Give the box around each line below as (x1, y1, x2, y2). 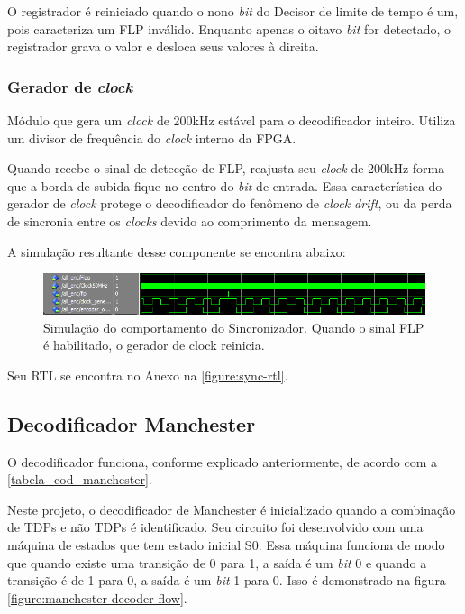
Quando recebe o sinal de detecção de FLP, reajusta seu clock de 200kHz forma (7, 159, 445, 178)
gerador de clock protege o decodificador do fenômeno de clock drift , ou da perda (7, 194, 452, 213)
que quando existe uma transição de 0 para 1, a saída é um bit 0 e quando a (7, 553, 427, 572)
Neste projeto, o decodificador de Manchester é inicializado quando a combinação (7, 499, 456, 518)
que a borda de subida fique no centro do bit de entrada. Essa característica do (7, 176, 442, 195)
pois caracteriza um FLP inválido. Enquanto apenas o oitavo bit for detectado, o (7, 19, 451, 38)
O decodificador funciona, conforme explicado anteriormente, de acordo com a (7, 452, 437, 471)
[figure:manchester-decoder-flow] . (7, 588, 187, 607)
